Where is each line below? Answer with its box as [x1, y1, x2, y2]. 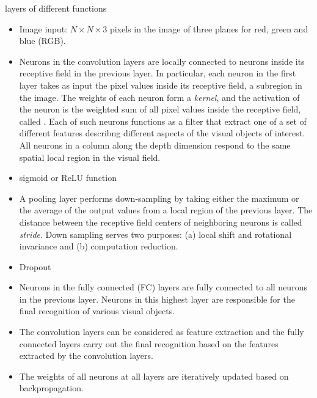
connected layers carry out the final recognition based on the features [19, 337, 279, 350]
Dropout [19, 260, 51, 273]
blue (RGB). [19, 34, 66, 47]
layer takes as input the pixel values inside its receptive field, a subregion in [19, 78, 302, 91]
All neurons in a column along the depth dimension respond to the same [19, 138, 291, 151]
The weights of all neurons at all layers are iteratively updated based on [19, 369, 289, 382]
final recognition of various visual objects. [19, 304, 175, 317]
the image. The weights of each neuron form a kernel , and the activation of [19, 90, 300, 103]
